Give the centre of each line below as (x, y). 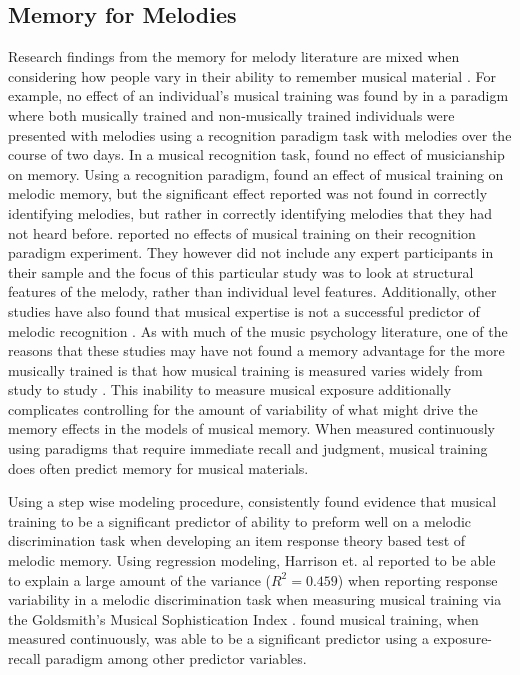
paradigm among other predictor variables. (176, 658)
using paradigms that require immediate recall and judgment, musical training (248, 448)
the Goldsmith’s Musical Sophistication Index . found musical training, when (243, 618)
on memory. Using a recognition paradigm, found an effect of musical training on (256, 173)
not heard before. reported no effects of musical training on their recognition (242, 232)
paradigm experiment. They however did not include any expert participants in (251, 252)
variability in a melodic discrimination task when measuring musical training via (255, 599)
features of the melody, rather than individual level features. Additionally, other (252, 291)
